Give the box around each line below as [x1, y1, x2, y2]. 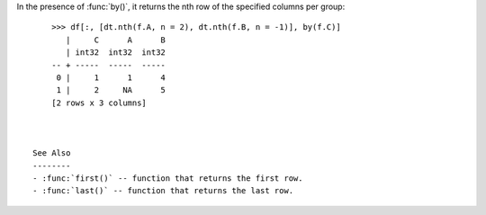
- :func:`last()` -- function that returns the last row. [32, 185, 294, 196]
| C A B [66, 34, 166, 45]
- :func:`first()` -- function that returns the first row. [32, 174, 303, 184]
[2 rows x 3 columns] [50, 97, 148, 108]
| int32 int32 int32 [66, 48, 166, 58]
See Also [32, 148, 71, 158]
